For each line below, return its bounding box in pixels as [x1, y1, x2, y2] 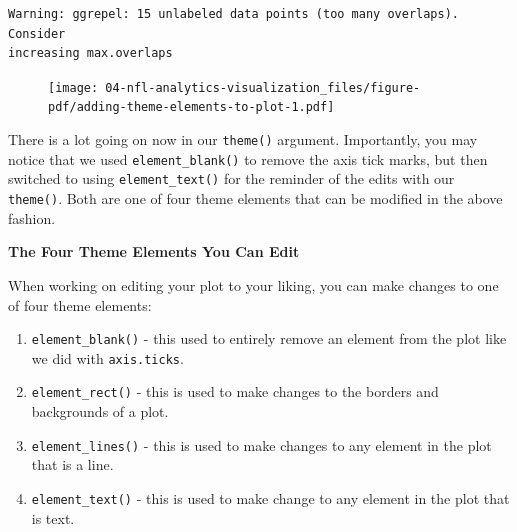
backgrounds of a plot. [31, 401, 169, 422]
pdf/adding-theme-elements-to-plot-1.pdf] [48, 100, 335, 115]
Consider [8, 26, 66, 41]
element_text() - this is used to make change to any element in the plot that [31, 487, 510, 508]
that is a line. [31, 454, 114, 475]
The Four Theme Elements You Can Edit [8, 241, 300, 262]
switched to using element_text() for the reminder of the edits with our [8, 168, 455, 189]
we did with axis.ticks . [31, 347, 184, 368]
